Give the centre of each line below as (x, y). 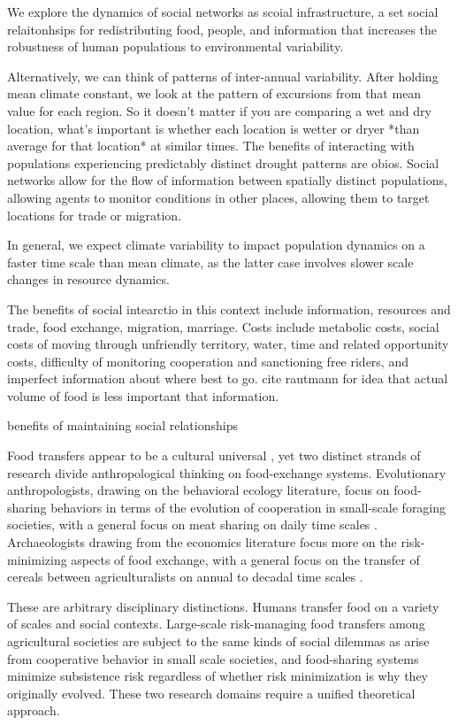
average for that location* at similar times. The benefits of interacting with (211, 146)
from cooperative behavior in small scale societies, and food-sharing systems (213, 658)
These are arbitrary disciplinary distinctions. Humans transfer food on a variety (223, 606)
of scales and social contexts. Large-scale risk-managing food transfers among (216, 624)
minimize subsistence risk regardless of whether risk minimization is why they (218, 676)
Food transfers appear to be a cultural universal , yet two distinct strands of (214, 455)
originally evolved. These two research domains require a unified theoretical (211, 693)
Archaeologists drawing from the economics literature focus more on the (202, 542)
